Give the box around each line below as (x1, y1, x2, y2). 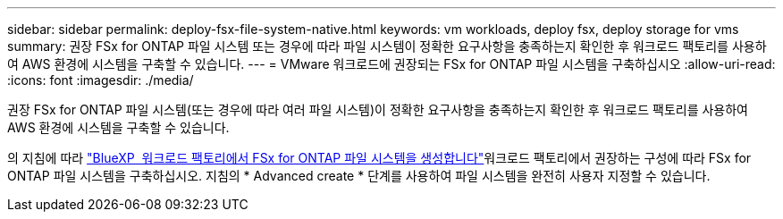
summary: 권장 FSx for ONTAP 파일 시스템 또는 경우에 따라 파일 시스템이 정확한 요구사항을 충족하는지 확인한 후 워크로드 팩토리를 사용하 (7, 38, 767, 54)
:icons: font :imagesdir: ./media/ (7, 72, 194, 88)
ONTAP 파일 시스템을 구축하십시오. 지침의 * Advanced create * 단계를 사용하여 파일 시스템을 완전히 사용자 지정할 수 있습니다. (7, 168, 711, 183)
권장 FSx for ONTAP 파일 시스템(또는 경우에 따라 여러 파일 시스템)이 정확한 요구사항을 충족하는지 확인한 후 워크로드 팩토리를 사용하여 (7, 102, 748, 117)
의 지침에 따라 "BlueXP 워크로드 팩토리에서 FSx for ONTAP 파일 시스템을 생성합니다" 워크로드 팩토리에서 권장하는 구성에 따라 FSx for (7, 150, 752, 165)
